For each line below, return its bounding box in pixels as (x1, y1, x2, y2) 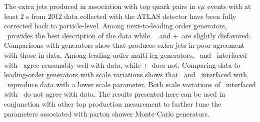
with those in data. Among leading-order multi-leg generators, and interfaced (4, 49, 247, 60)
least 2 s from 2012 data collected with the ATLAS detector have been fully (4, 10, 236, 21)
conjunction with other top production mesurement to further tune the (4, 98, 221, 109)
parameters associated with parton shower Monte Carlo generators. (4, 108, 209, 119)
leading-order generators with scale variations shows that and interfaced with (4, 69, 247, 80)
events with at (207, 1, 251, 11)
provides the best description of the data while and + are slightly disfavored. (7, 30, 251, 40)
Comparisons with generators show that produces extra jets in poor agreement (4, 40, 244, 50)
